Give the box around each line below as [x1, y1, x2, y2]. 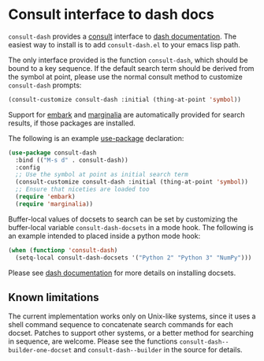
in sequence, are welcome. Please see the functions [8, 337, 178, 346]
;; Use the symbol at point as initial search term [15, 171, 189, 179]
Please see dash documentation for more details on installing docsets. [8, 268, 236, 277]
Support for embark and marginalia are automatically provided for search [8, 110, 246, 119]
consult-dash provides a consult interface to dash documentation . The [8, 32, 237, 41]
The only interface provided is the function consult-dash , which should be [8, 55, 248, 65]
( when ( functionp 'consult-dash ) [8, 246, 118, 254]
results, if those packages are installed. [8, 118, 136, 128]
